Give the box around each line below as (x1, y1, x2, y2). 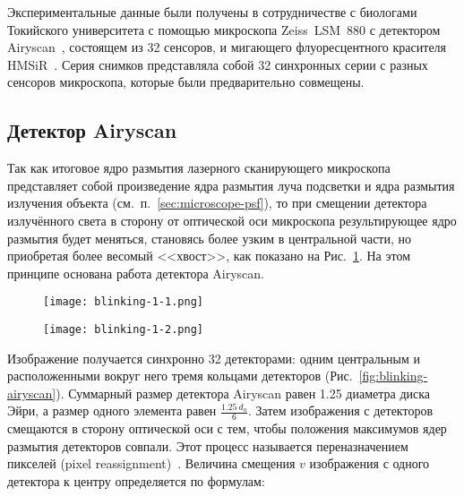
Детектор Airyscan (7, 116, 177, 144)
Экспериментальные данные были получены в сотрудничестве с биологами (7, 3, 417, 21)
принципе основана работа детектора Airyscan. (7, 263, 264, 282)
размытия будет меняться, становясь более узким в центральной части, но (7, 228, 411, 247)
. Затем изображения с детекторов (247, 401, 434, 420)
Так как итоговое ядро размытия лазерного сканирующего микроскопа (7, 158, 391, 177)
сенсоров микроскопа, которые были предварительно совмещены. (7, 73, 365, 91)
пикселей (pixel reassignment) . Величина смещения (7, 454, 296, 473)
